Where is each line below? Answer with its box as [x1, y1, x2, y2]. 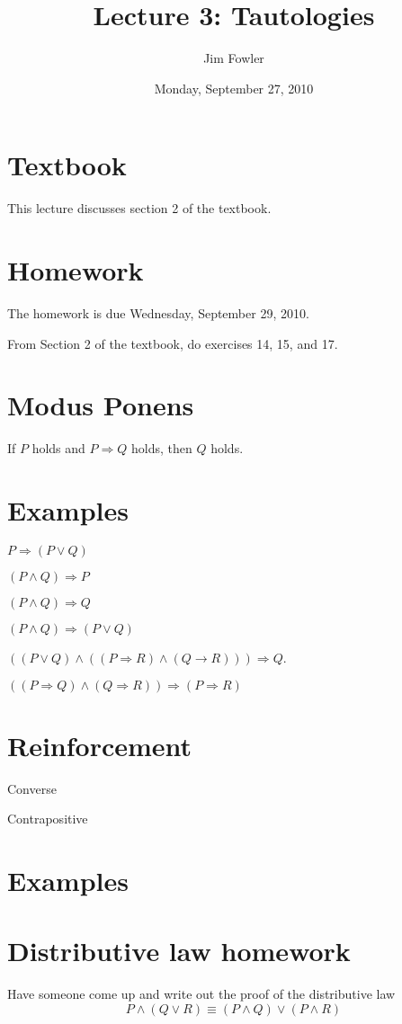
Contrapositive [7, 809, 88, 828]
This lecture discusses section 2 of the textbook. [7, 199, 272, 218]
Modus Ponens [7, 387, 194, 423]
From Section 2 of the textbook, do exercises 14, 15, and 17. [7, 334, 338, 352]
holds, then [131, 439, 192, 458]
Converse [7, 779, 57, 797]
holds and [31, 439, 85, 458]
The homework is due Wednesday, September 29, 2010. [7, 303, 309, 322]
